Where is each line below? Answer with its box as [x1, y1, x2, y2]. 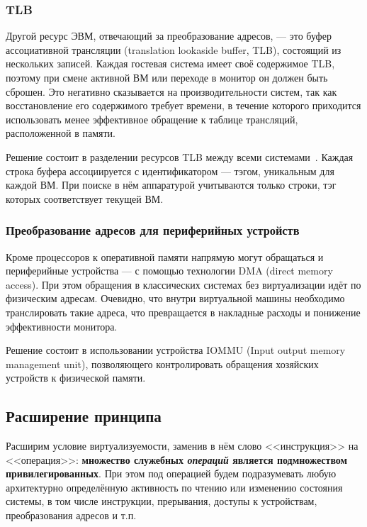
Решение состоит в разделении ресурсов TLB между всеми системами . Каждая [6, 149, 354, 164]
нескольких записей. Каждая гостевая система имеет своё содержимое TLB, [6, 56, 335, 71]
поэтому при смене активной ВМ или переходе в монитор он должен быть [6, 70, 328, 84]
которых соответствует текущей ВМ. [6, 191, 164, 206]
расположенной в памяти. [6, 126, 115, 140]
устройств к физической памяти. [6, 370, 146, 385]
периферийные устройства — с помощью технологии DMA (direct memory [6, 263, 333, 278]
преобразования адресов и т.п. [6, 508, 137, 523]
